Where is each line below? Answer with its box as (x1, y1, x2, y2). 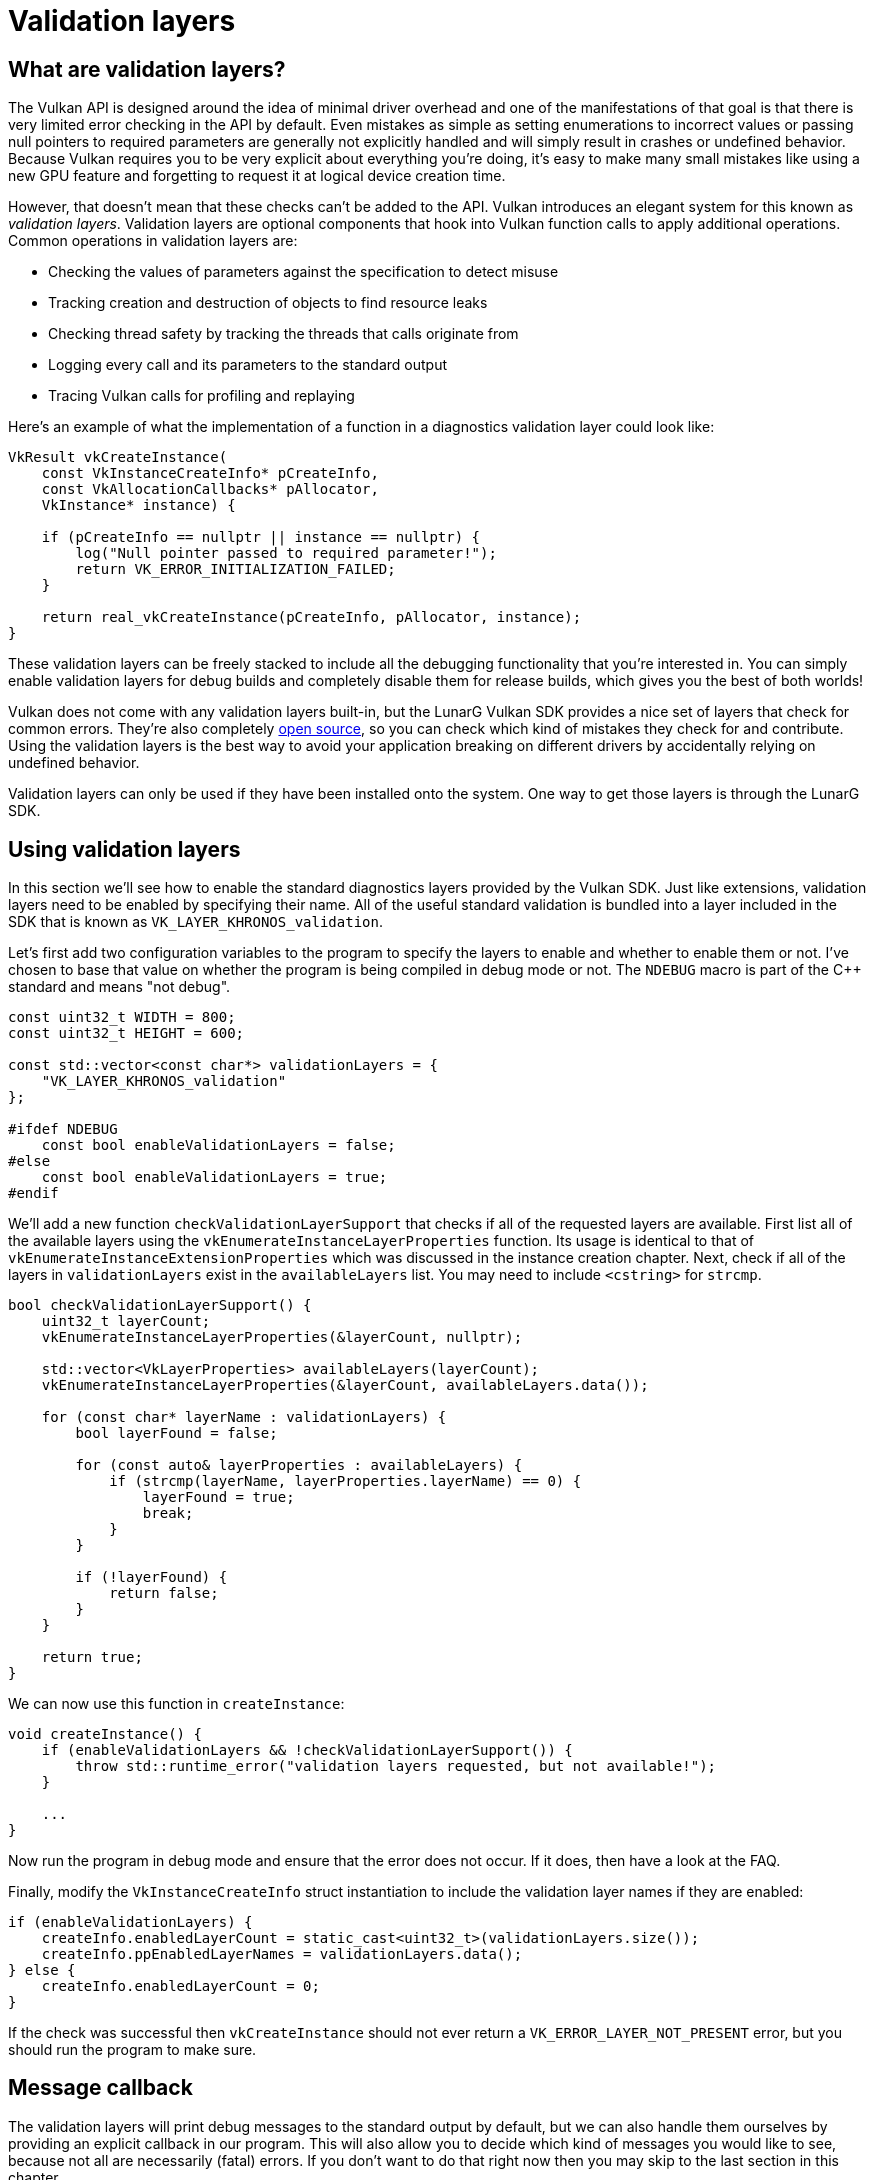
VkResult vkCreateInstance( (8, 449, 228, 466)
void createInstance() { (8, 1726, 202, 1743)
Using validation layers (8, 836, 241, 862)
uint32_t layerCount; (41, 1313, 211, 1330)
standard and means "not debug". (8, 978, 231, 996)
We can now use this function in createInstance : (8, 1695, 345, 1713)
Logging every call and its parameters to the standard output (48, 356, 448, 374)
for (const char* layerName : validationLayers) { (41, 1409, 447, 1426)
